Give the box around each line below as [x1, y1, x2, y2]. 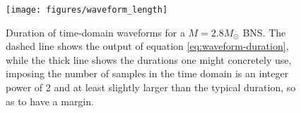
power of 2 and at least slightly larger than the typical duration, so [6, 80, 296, 95]
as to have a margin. [6, 93, 94, 108]
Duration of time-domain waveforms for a [6, 25, 185, 39]
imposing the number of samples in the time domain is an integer [6, 66, 289, 81]
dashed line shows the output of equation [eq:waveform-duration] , [6, 39, 289, 53]
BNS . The [242, 25, 286, 39]
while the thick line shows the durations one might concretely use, [6, 52, 292, 67]
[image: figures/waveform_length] [6, 5, 168, 15]
